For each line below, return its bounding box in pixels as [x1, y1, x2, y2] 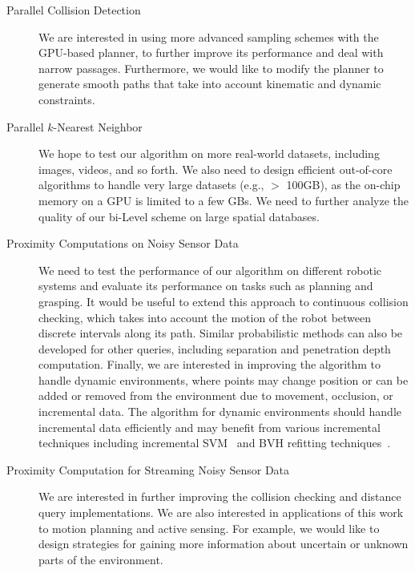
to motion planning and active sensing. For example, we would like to [38, 519, 380, 536]
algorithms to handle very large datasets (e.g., [38, 176, 264, 193]
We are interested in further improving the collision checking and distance [38, 488, 401, 505]
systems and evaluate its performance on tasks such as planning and [38, 277, 373, 294]
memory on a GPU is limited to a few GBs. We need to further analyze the [38, 192, 409, 208]
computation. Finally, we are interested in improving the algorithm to [38, 356, 381, 373]
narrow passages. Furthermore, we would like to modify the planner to [38, 59, 384, 76]
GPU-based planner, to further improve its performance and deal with [38, 44, 384, 61]
